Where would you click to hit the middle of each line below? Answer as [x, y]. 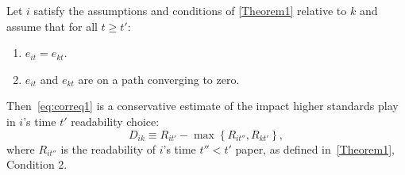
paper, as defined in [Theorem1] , [315, 148]
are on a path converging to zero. [159, 79]
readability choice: [115, 121]
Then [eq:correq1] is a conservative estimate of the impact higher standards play [202, 106]
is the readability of [108, 148]
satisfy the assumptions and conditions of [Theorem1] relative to [190, 10]
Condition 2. [37, 164]
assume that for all [52, 26]
